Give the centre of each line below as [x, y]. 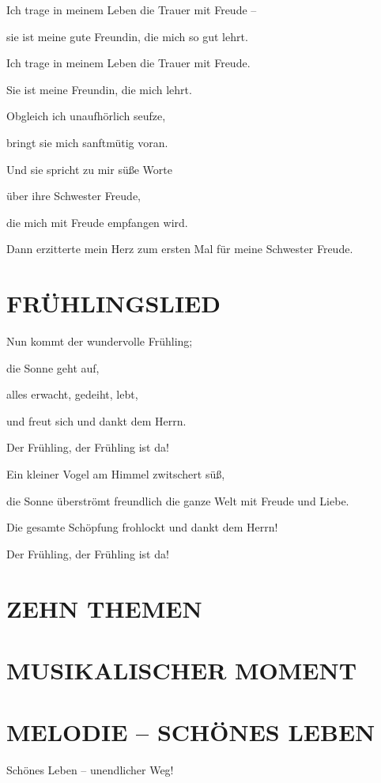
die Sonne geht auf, [53, 367]
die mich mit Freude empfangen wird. [97, 222]
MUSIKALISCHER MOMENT [182, 670]
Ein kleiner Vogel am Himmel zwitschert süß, [116, 474]
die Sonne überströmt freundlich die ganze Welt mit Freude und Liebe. [178, 500]
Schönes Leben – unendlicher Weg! [90, 770]
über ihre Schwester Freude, [74, 196]
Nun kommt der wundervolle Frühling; [100, 341]
